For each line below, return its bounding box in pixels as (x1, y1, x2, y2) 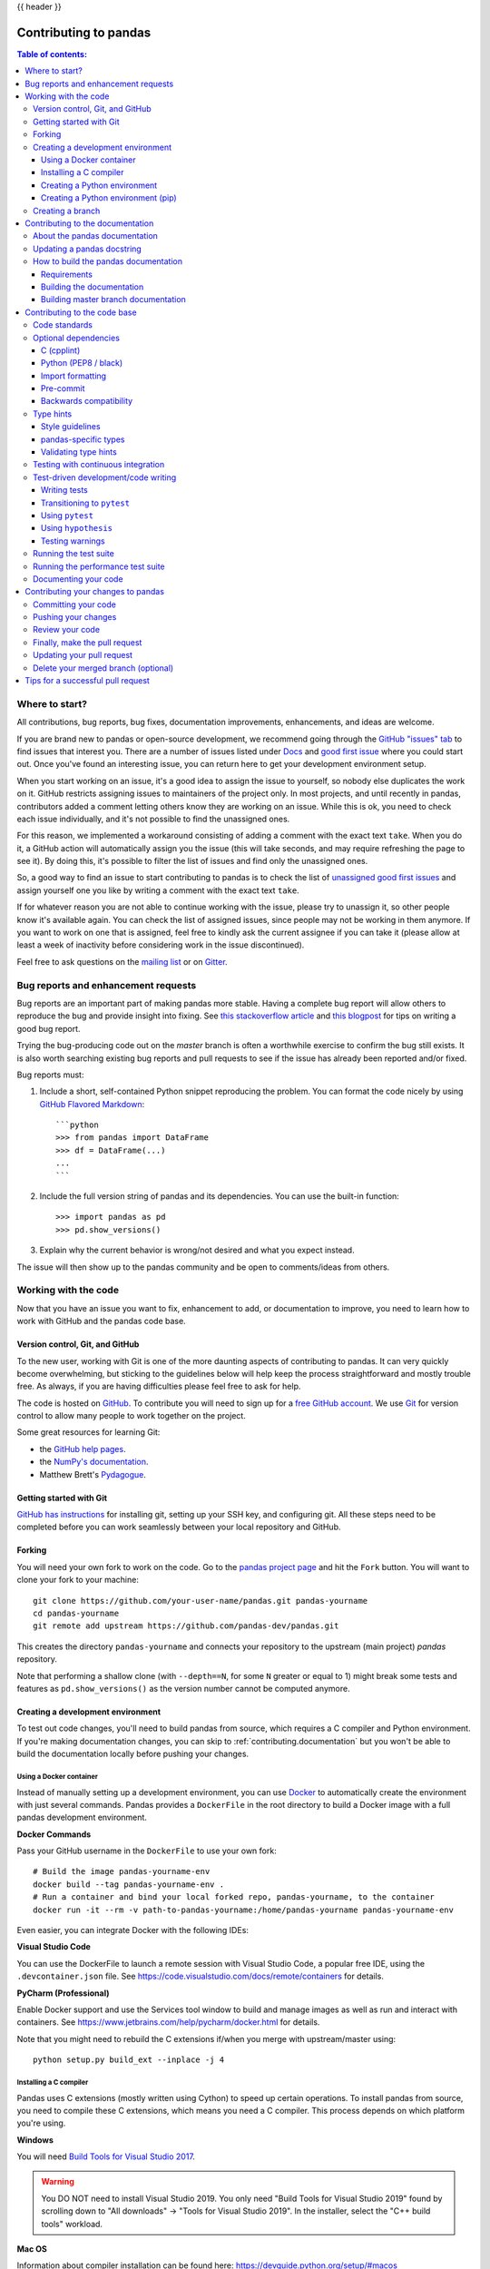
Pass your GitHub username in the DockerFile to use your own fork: (16, 1845, 277, 1856)
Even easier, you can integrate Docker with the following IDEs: (16, 1925, 250, 1936)
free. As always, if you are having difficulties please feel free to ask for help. (16, 1380, 301, 1392)
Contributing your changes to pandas (24, 586, 165, 597)
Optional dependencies (33, 332, 120, 343)
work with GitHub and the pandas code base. (16, 1316, 186, 1327)
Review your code (33, 624, 100, 635)
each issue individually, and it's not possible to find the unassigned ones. (16, 813, 290, 824)
